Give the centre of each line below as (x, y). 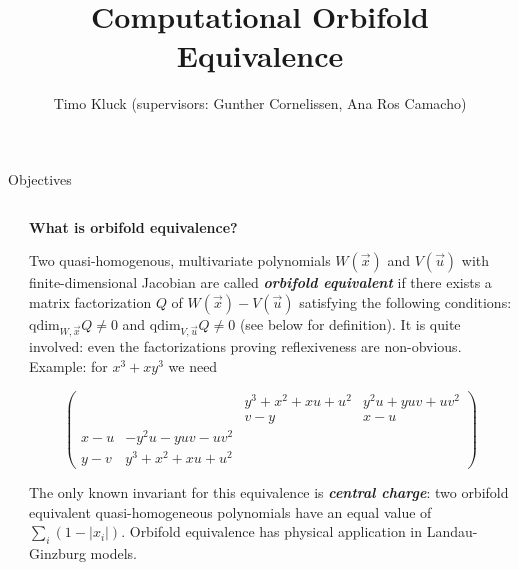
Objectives (40, 178)
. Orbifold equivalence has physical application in (272, 531)
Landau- (452, 531)
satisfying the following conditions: (405, 301)
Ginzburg (57, 553)
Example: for (68, 366)
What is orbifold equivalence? (133, 226)
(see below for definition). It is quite (350, 323)
